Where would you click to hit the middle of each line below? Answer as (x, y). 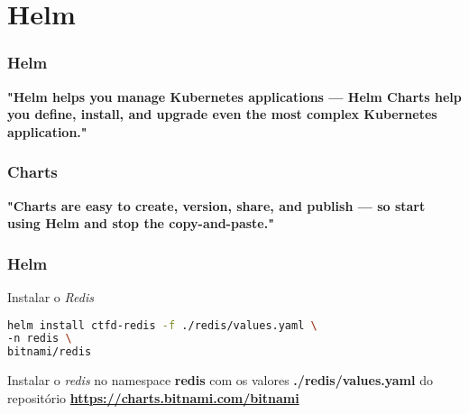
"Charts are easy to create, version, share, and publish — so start (216, 205)
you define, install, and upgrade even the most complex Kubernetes (222, 114)
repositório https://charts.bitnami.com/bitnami (153, 397)
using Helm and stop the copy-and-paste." (141, 223)
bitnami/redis (50, 352)
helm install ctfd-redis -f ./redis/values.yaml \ (162, 325)
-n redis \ (40, 339)
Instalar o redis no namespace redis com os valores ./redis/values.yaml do (220, 380)
